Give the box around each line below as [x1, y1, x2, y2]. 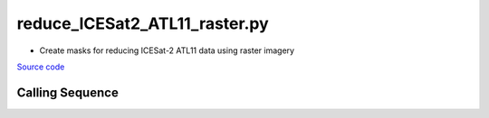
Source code [16, 61, 65, 72]
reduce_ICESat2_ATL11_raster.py [16, 14, 269, 33]
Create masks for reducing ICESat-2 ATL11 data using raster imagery [39, 45, 294, 56]
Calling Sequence [16, 85, 120, 100]
